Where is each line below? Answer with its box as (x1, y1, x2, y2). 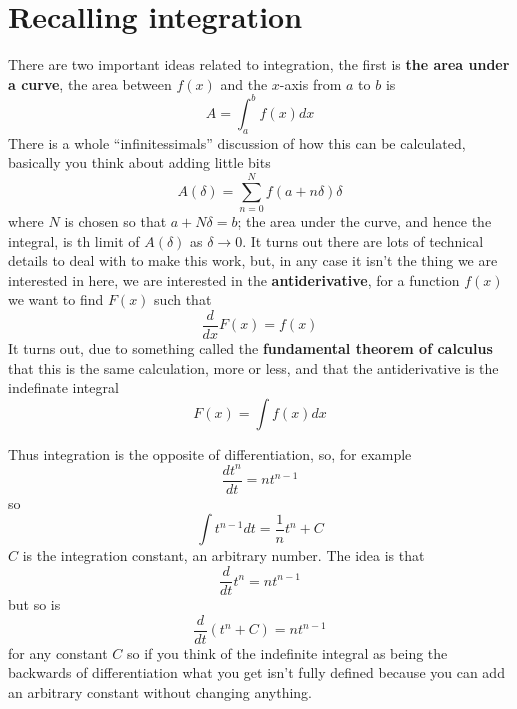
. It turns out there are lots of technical (242, 230, 484, 251)
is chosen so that (64, 210, 167, 231)
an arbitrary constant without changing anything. (8, 681, 312, 702)
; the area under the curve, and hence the (237, 210, 492, 231)
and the (220, 73, 268, 94)
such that (154, 289, 212, 310)
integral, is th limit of (8, 230, 140, 251)
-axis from (279, 73, 342, 94)
